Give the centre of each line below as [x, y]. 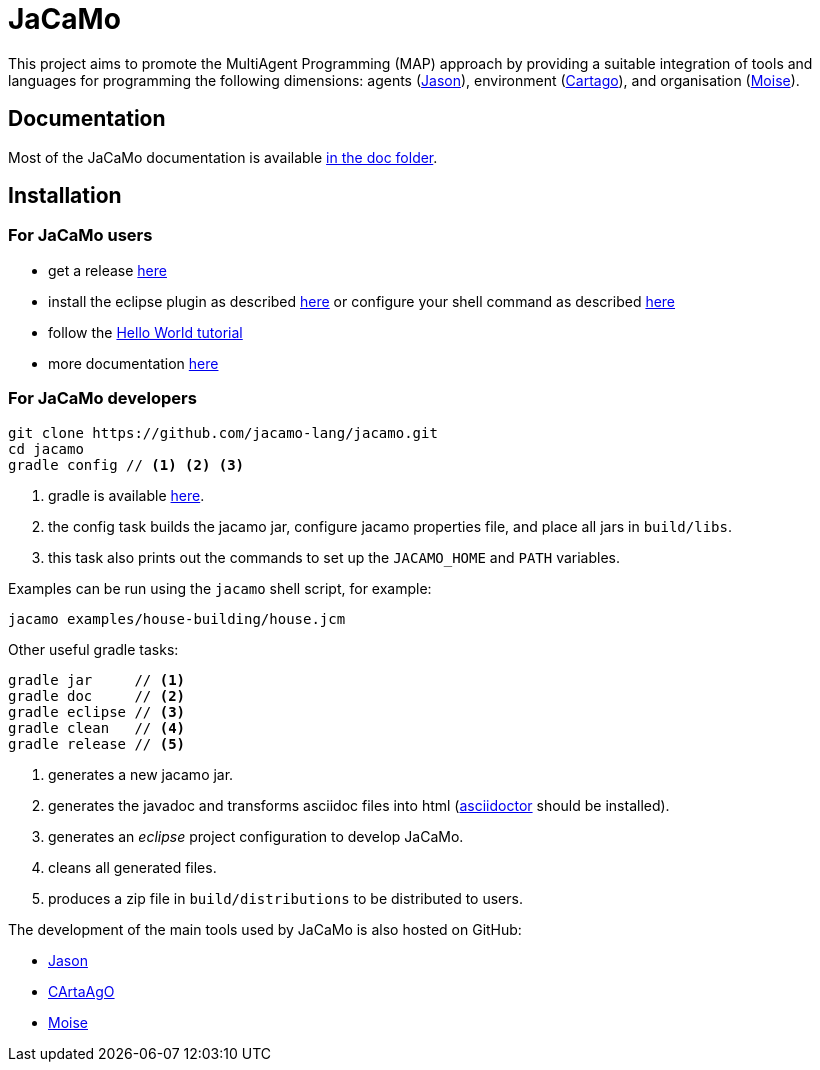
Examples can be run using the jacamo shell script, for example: [220, 588]
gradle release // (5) [97, 743]
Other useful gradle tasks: [93, 649]
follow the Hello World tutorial [145, 332]
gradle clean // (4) [97, 727]
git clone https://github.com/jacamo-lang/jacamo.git [223, 432]
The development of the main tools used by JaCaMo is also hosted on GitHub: [265, 929]
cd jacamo [46, 448]
